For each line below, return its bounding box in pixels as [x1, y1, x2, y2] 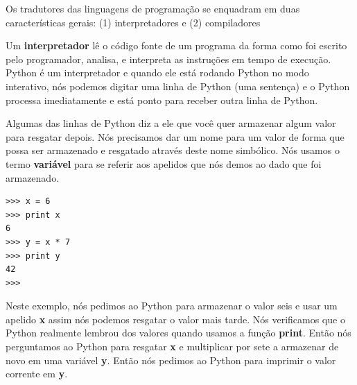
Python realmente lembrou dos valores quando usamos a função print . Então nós [6, 325, 351, 340]
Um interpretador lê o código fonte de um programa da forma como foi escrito [6, 38, 347, 53]
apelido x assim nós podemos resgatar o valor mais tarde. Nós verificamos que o [6, 311, 345, 326]
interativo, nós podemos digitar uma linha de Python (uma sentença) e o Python [6, 78, 350, 93]
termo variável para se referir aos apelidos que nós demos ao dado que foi [6, 156, 322, 171]
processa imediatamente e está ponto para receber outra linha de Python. [6, 92, 318, 107]
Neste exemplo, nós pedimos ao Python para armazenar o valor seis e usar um [6, 298, 338, 313]
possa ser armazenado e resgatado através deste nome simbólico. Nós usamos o [6, 143, 340, 157]
